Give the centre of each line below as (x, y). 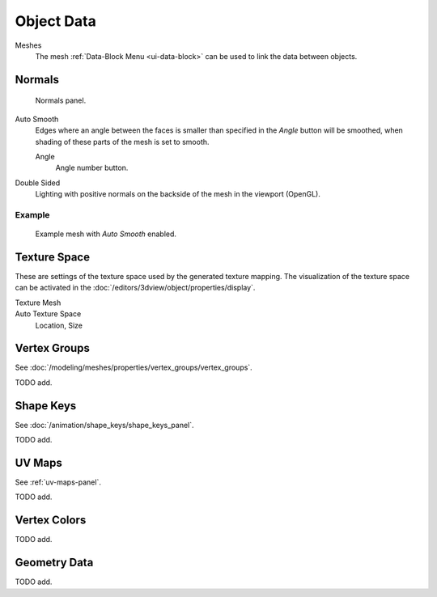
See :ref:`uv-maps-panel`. (58, 482)
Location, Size (59, 325)
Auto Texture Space (48, 314)
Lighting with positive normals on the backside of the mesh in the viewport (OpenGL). (178, 194)
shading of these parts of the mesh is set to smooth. (122, 142)
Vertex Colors (51, 521)
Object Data (55, 21)
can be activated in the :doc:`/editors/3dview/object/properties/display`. (135, 288)
